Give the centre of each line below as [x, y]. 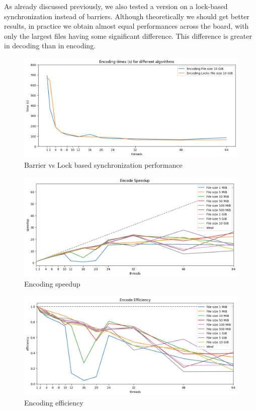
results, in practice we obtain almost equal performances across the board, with [126, 26]
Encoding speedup [52, 284]
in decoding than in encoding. [50, 46]
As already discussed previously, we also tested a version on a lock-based [116, 6]
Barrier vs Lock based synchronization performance [103, 164]
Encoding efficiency [54, 402]
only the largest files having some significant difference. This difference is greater [128, 36]
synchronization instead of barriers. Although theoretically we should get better [127, 16]
